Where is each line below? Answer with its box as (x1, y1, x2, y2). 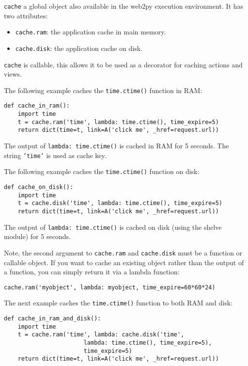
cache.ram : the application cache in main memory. (15, 27, 166, 37)
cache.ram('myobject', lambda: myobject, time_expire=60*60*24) (4, 284, 216, 291)
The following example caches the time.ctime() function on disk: (4, 166, 200, 176)
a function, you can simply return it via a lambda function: (4, 267, 180, 277)
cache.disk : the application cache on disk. (15, 43, 143, 53)
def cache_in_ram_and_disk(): (4, 315, 101, 322)
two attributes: (4, 10, 48, 20)
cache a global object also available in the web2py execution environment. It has (4, 1, 244, 11)
